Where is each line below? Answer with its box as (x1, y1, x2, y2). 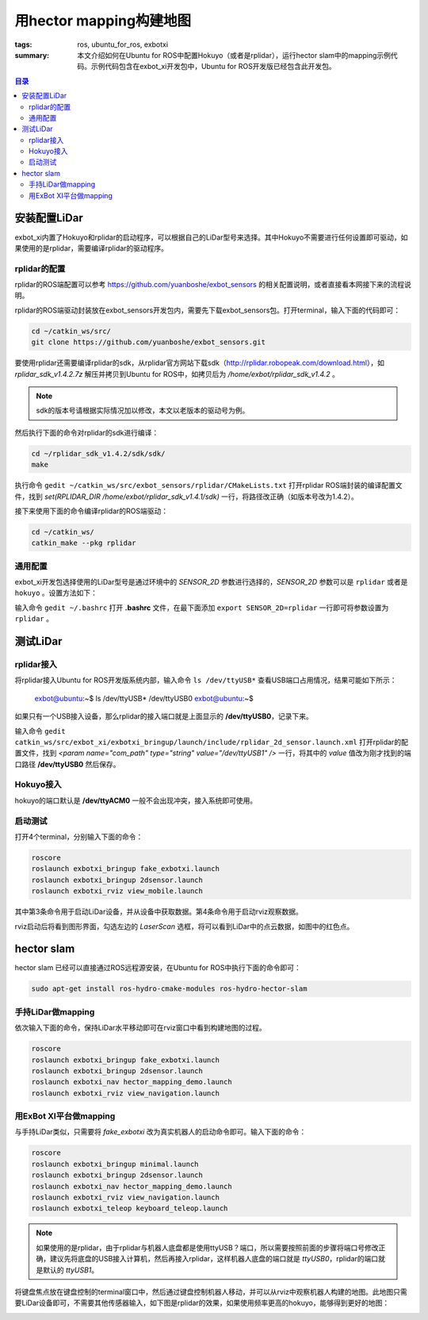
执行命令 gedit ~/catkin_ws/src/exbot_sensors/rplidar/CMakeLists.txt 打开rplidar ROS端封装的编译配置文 (14, 481, 403, 490)
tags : (14, 40, 32, 49)
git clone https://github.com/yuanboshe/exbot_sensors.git (31, 338, 266, 347)
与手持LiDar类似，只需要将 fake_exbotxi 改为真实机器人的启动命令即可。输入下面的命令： (14, 1127, 307, 1137)
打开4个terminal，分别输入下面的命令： (14, 831, 143, 841)
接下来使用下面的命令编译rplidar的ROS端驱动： (14, 506, 169, 516)
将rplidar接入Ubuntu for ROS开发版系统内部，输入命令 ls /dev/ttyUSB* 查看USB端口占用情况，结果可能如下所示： (14, 675, 397, 685)
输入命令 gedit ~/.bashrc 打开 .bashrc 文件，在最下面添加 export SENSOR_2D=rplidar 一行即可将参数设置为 (14, 603, 389, 612)
